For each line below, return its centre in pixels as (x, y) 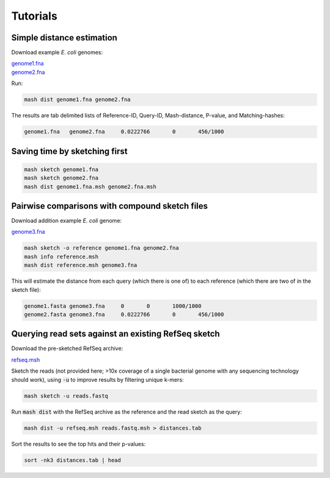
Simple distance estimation (64, 38)
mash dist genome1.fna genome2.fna (77, 100)
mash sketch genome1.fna (61, 169)
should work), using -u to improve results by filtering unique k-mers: (97, 379)
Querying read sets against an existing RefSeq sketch (116, 334)
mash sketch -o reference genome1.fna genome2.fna (102, 248)
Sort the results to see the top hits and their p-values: (79, 444)
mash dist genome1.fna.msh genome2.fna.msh (90, 186)
